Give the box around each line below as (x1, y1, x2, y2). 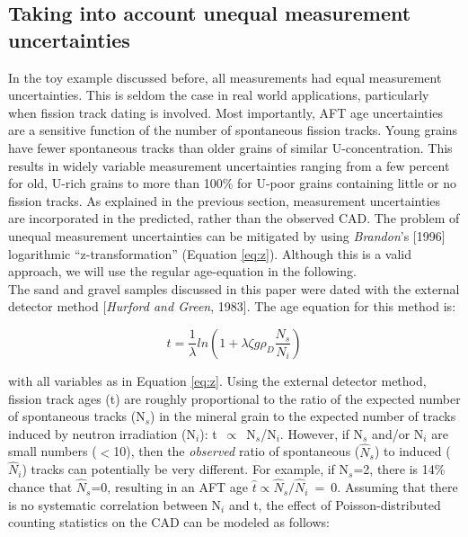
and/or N (372, 424, 424, 443)
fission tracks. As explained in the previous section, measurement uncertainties (8, 191, 441, 210)
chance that (8, 478, 73, 497)
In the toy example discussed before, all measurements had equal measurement (8, 67, 442, 86)
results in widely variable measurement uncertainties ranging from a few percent (8, 156, 450, 175)
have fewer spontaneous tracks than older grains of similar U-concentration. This (8, 138, 453, 157)
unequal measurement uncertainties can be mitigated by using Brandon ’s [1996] (8, 226, 446, 245)
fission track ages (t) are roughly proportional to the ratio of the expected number (8, 389, 461, 407)
